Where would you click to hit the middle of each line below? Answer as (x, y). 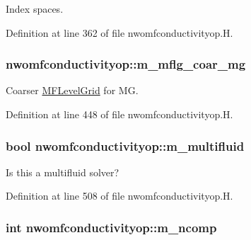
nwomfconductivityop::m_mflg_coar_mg (126, 64)
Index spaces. (35, 8)
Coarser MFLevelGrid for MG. (72, 90)
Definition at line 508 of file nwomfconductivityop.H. (119, 196)
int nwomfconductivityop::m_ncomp (111, 227)
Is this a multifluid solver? (63, 172)
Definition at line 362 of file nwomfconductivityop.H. (119, 32)
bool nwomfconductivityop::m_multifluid (125, 145)
